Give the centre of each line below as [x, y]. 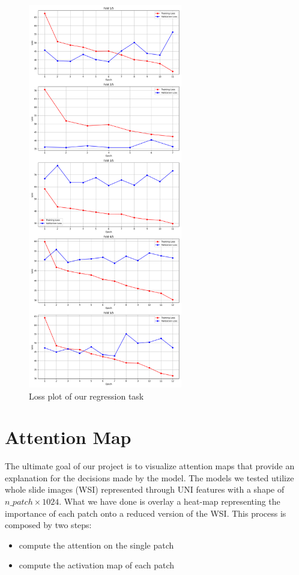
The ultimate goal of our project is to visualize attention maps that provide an [150, 466]
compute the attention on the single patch [96, 545]
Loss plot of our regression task [86, 396]
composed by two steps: [48, 525]
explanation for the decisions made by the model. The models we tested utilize [149, 477]
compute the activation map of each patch [96, 565]
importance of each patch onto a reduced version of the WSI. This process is [146, 513]
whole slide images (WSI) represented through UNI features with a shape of [145, 489]
